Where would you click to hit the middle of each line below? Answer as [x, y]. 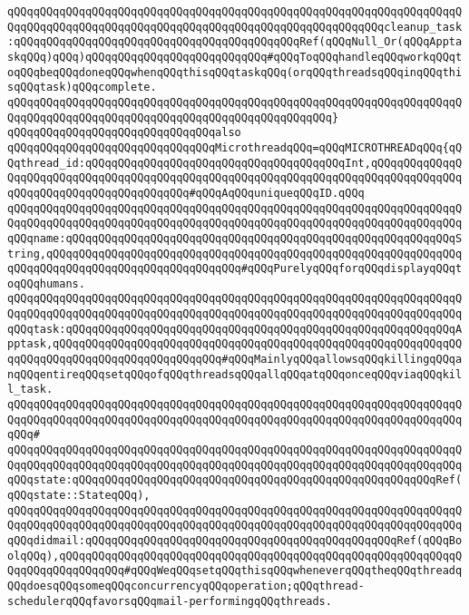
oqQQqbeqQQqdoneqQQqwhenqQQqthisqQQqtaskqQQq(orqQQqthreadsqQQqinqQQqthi [235, 72]
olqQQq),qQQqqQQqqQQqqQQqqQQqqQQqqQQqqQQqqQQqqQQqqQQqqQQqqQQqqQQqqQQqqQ [235, 556]
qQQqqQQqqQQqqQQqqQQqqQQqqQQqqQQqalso [124, 133]
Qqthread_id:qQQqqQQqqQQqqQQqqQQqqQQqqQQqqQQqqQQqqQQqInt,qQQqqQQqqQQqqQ [235, 163]
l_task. [30, 390]
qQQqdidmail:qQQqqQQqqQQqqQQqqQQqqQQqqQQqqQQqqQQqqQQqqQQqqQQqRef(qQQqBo [235, 540]
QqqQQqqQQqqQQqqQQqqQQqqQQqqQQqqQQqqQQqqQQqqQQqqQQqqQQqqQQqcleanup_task [235, 27]
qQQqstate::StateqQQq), [79, 495]
